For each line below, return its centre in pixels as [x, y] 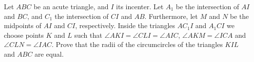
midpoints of [23, 25]
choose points [24, 35]
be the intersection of [207, 6]
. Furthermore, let [171, 16]
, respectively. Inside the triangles [125, 25]
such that [88, 35]
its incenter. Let [140, 6]
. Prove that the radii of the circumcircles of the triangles [137, 44]
